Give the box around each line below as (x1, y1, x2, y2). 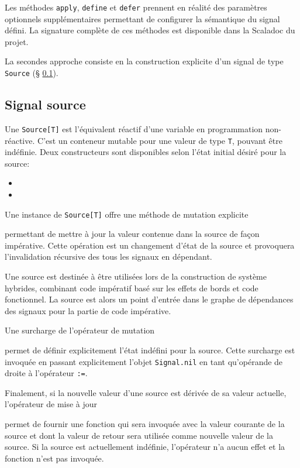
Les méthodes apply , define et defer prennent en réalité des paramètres (5, 1, 267, 13)
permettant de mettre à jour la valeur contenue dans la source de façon (5, 228, 260, 240)
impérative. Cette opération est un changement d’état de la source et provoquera (5, 239, 295, 251)
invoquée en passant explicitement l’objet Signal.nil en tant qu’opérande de (5, 355, 283, 367)
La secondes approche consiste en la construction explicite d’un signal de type (5, 55, 284, 67)
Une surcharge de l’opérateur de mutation (5, 324, 155, 336)
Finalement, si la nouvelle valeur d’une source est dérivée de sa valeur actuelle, (5, 386, 287, 398)
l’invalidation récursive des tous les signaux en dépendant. (5, 250, 212, 263)
